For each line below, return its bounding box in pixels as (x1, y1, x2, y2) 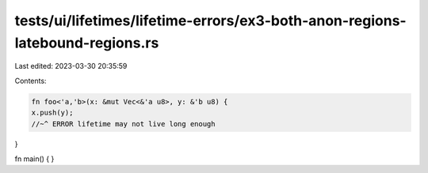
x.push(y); (31, 108, 74, 118)
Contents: (14, 76, 47, 85)
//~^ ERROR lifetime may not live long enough (31, 119, 216, 128)
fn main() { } (14, 154, 55, 164)
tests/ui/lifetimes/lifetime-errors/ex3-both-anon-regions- (14, 12, 407, 29)
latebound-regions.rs (14, 34, 159, 51)
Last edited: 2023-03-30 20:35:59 (14, 62, 128, 71)
